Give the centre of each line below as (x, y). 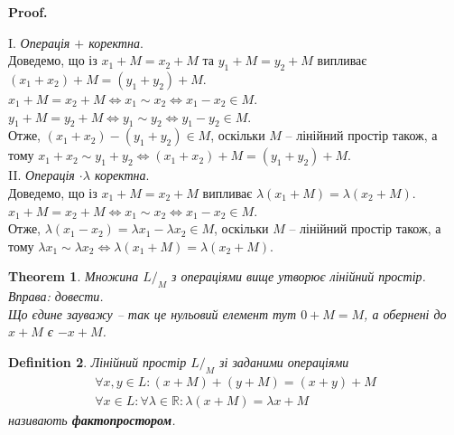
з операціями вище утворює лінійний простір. (299, 276)
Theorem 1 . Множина (74, 276)
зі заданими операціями (284, 361)
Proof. (28, 12)
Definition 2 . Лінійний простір (97, 361)
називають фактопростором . (92, 419)
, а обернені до (405, 313)
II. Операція (42, 175)
